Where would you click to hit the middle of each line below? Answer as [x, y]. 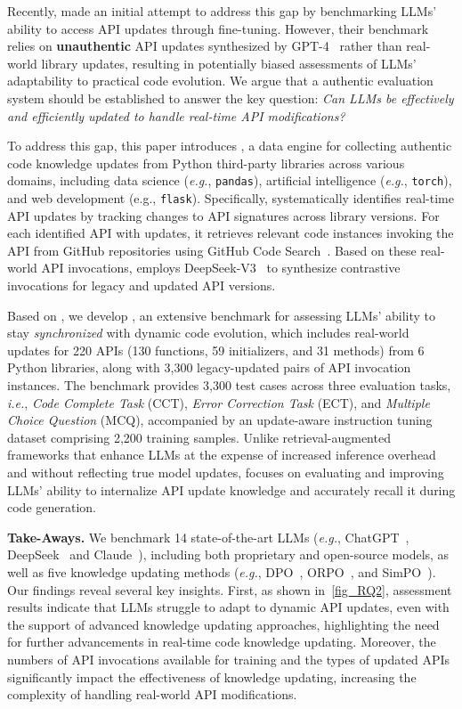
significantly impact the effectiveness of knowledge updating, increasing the [212, 676]
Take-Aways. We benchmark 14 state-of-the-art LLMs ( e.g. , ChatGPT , [208, 537]
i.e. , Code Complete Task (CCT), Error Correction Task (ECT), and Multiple [219, 402]
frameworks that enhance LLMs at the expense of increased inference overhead [222, 455]
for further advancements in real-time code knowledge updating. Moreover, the [222, 642]
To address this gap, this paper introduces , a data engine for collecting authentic [230, 146]
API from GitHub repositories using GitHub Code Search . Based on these [212, 250]
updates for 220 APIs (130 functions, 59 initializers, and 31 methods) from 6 [216, 350]
